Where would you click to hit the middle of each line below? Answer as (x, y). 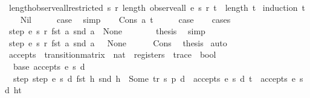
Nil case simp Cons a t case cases (125, 19)
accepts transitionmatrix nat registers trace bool (112, 54)
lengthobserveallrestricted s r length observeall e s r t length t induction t (157, 7)
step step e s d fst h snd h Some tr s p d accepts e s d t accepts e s (158, 78)
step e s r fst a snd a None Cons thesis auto (118, 42)
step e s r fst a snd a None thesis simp (107, 31)
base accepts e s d (49, 66)
